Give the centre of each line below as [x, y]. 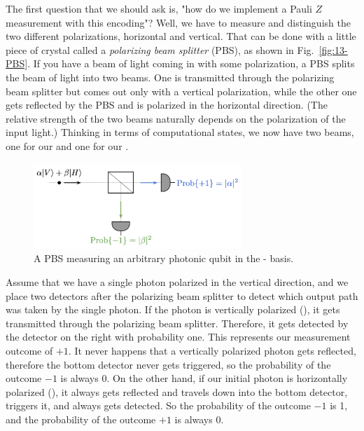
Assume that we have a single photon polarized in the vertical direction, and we [177, 282]
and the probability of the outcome [81, 419]
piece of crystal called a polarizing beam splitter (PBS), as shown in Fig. [160, 49]
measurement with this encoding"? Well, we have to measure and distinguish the [178, 22]
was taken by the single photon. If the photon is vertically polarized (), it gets [173, 309]
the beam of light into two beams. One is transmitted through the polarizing [170, 77]
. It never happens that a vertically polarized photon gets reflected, [212, 350]
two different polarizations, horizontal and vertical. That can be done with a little [181, 36]
